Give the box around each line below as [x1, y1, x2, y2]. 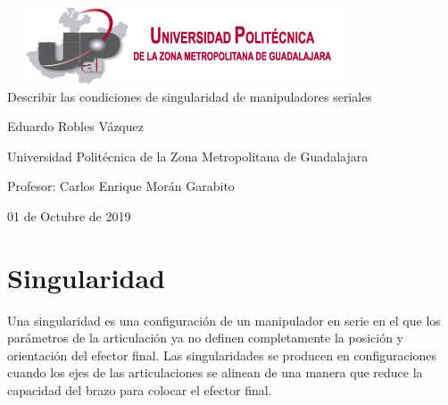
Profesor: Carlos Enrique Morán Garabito [7, 177, 235, 195]
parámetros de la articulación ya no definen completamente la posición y [7, 328, 403, 347]
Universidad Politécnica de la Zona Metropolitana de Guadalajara [7, 146, 369, 165]
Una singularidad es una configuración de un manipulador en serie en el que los [7, 310, 441, 329]
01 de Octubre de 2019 [7, 206, 131, 225]
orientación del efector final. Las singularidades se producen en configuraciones [7, 345, 437, 364]
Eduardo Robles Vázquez [7, 117, 144, 136]
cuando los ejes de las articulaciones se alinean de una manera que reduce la [7, 363, 423, 382]
